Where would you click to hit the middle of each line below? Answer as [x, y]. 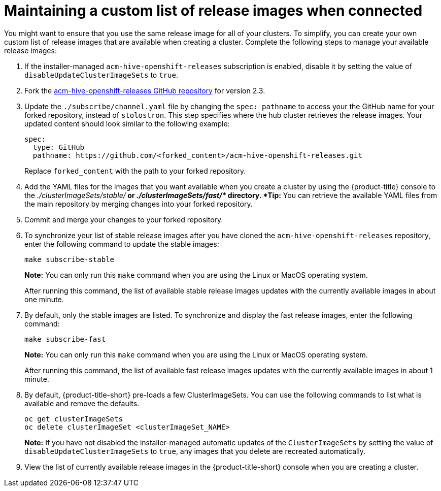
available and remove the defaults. [82, 403]
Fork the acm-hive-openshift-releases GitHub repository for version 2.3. [145, 90]
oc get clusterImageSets [74, 419]
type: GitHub [59, 147]
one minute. [44, 299]
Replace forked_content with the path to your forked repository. [135, 171]
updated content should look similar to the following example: [127, 123]
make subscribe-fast [65, 339]
